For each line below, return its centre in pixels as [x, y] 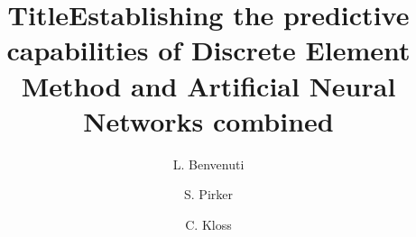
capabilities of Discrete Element [208, 50]
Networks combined [208, 120]
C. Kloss [208, 224]
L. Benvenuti [208, 164]
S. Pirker [208, 194]
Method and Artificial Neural [208, 85]
